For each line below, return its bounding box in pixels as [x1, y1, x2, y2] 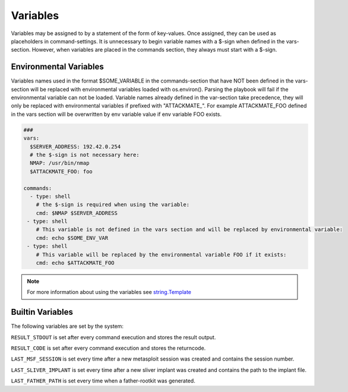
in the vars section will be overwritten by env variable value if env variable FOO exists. [11, 110, 222, 118]
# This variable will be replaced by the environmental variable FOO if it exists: [36, 251, 287, 258]
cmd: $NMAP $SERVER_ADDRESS [36, 210, 118, 216]
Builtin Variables [11, 307, 74, 317]
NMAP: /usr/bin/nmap [30, 160, 90, 166]
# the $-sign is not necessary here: [30, 151, 140, 158]
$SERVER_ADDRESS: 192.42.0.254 [30, 143, 121, 150]
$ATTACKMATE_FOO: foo [30, 168, 93, 175]
